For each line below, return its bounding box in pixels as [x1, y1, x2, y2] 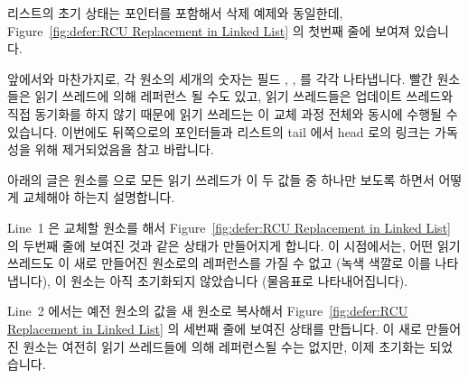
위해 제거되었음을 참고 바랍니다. [34, 140, 214, 159]
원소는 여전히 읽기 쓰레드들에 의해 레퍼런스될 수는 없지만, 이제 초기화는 [23, 337, 426, 355]
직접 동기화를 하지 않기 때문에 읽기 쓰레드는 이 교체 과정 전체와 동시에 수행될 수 [7, 104, 458, 123]
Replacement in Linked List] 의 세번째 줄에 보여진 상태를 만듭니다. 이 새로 [7, 318, 422, 337]
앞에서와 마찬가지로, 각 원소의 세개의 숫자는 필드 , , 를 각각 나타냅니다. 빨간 [7, 69, 433, 88]
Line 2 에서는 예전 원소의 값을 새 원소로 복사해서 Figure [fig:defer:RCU [7, 301, 408, 320]
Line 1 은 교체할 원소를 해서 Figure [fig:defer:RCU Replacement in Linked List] [7, 217, 451, 236]
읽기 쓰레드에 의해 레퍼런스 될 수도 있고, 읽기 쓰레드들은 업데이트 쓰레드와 [34, 87, 454, 106]
